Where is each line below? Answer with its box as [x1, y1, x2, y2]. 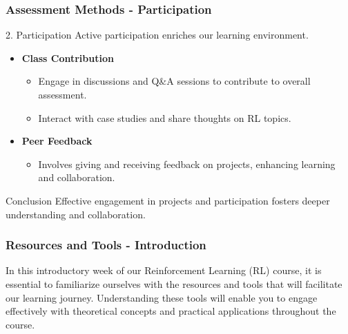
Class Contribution [21, 50, 114, 65]
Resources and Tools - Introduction [6, 236, 206, 253]
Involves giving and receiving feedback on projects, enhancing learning [38, 156, 336, 171]
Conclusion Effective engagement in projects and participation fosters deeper [6, 193, 330, 207]
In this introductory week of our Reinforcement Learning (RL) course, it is [6, 263, 322, 278]
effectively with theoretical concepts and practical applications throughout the [6, 304, 336, 318]
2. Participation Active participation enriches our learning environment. [6, 28, 309, 42]
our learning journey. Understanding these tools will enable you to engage [6, 290, 318, 304]
